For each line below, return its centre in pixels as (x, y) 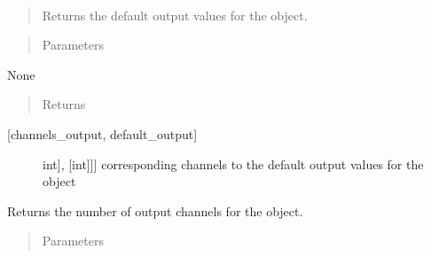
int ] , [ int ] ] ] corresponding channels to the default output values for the (233, 164)
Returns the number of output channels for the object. (155, 210)
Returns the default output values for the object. (175, 15)
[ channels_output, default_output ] (102, 133)
